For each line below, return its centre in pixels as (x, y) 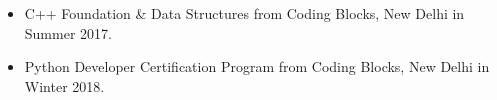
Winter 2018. (64, 85)
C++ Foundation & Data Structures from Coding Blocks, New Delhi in (244, 13)
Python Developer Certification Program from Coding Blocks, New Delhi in (257, 66)
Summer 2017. (68, 32)
